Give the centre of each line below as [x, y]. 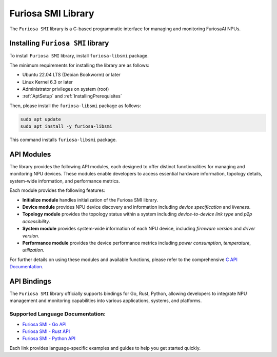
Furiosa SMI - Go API [44, 324]
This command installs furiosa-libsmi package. [63, 140]
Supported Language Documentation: [58, 314]
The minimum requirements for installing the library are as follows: [80, 65]
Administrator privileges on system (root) [66, 89]
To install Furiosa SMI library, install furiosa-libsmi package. [79, 56]
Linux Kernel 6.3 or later [47, 82]
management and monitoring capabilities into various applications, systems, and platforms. [106, 301]
